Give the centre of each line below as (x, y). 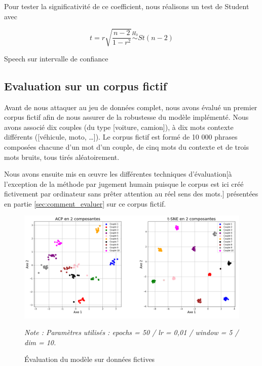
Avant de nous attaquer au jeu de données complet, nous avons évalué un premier (131, 107)
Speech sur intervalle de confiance (56, 58)
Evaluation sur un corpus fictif (86, 86)
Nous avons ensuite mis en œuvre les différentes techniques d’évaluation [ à (118, 174)
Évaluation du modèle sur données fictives (90, 359)
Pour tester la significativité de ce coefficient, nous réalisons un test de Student (127, 6)
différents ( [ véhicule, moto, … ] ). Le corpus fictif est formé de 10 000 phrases (121, 137)
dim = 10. (40, 342)
